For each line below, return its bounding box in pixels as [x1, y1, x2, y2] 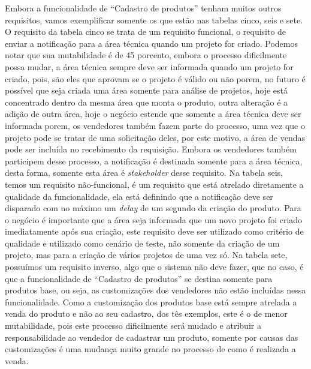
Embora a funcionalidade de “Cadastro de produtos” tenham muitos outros [5, 2, 282, 14]
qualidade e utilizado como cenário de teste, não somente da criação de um [5, 236, 280, 249]
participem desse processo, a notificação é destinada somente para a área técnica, [5, 154, 303, 167]
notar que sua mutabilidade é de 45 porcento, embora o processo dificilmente [5, 49, 287, 61]
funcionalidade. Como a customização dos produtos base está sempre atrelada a [5, 295, 297, 308]
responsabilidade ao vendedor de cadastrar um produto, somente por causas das [5, 331, 298, 343]
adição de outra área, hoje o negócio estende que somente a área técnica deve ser [5, 107, 301, 120]
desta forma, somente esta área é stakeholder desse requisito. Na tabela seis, [5, 166, 283, 179]
